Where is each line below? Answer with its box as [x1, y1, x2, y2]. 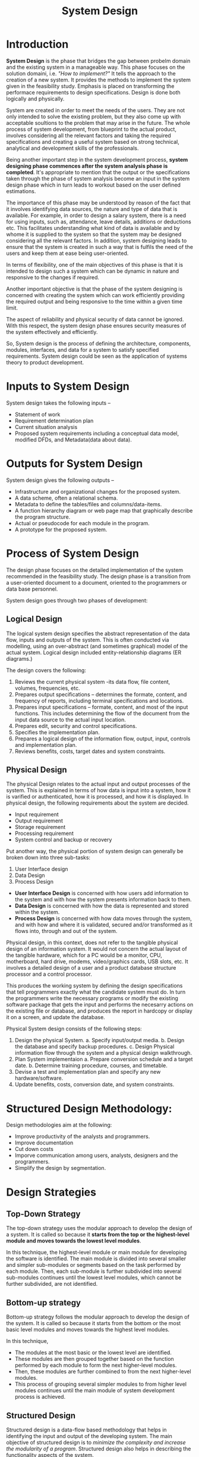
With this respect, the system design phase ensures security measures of [6, 322, 187, 329]
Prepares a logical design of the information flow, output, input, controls [14, 735, 191, 742]
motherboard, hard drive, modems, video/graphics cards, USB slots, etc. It [6, 958, 188, 965]
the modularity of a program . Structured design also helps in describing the [6, 1445, 191, 1452]
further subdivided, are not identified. [6, 1281, 98, 1288]
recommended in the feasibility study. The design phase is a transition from [6, 572, 191, 580]
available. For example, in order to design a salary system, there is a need [6, 212, 187, 219]
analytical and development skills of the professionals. [6, 144, 139, 152]
